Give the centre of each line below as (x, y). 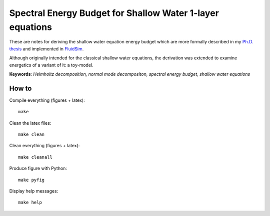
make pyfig (31, 180)
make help (30, 203)
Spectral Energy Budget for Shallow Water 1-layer (114, 13)
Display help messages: (34, 191)
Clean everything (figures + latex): (44, 146)
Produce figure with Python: (38, 168)
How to (20, 88)
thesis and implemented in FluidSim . (46, 49)
